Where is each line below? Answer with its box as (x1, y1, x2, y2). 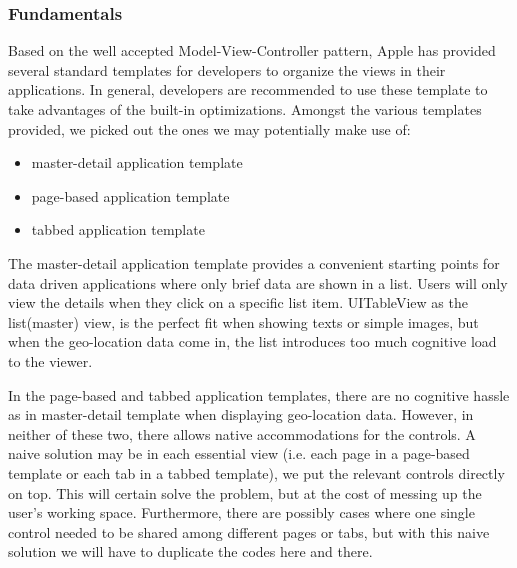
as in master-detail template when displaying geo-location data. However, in (8, 404, 474, 425)
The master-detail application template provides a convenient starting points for (8, 252, 500, 273)
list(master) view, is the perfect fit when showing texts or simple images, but (8, 311, 479, 332)
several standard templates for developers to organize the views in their (8, 59, 446, 80)
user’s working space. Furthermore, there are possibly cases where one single (8, 502, 475, 523)
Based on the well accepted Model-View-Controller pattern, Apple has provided (8, 40, 496, 61)
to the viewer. (8, 350, 93, 371)
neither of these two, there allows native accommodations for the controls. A (8, 423, 476, 444)
